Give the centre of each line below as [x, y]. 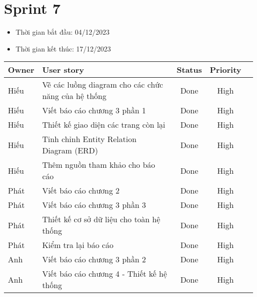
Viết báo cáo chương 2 [81, 191]
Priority [225, 70]
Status [189, 70]
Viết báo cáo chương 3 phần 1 [94, 110]
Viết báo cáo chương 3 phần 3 [94, 205]
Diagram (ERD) [70, 150]
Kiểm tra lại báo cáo [78, 245]
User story [63, 70]
